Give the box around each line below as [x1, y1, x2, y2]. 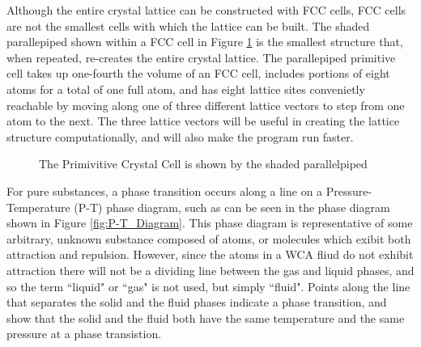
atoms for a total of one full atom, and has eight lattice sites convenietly [6, 80, 365, 97]
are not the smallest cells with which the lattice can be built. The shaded [6, 17, 370, 34]
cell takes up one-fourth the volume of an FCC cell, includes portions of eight [6, 65, 390, 82]
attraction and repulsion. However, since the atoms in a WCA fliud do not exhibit [6, 246, 414, 263]
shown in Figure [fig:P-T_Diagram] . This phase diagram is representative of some [6, 214, 413, 231]
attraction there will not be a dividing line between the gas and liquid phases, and [6, 261, 415, 278]
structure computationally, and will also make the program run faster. [6, 128, 354, 145]
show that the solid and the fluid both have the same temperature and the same [6, 309, 405, 326]
